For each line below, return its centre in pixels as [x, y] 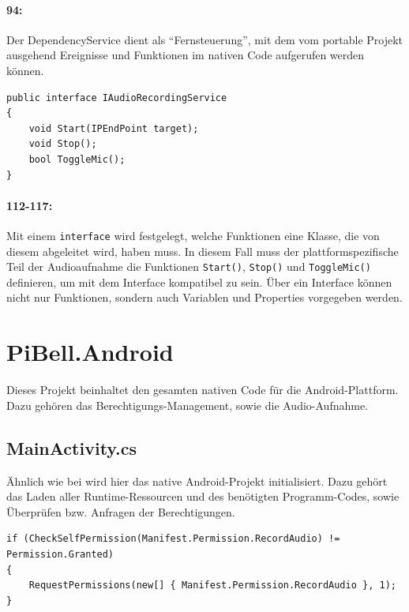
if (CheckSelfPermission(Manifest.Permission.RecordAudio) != [173, 539]
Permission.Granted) [60, 554]
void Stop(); [63, 144]
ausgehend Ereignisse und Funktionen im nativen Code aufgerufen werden [186, 55]
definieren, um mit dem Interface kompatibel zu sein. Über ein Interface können [199, 282]
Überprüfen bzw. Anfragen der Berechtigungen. [121, 511]
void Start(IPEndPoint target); [114, 128]
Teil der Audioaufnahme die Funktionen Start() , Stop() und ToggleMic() [189, 267]
